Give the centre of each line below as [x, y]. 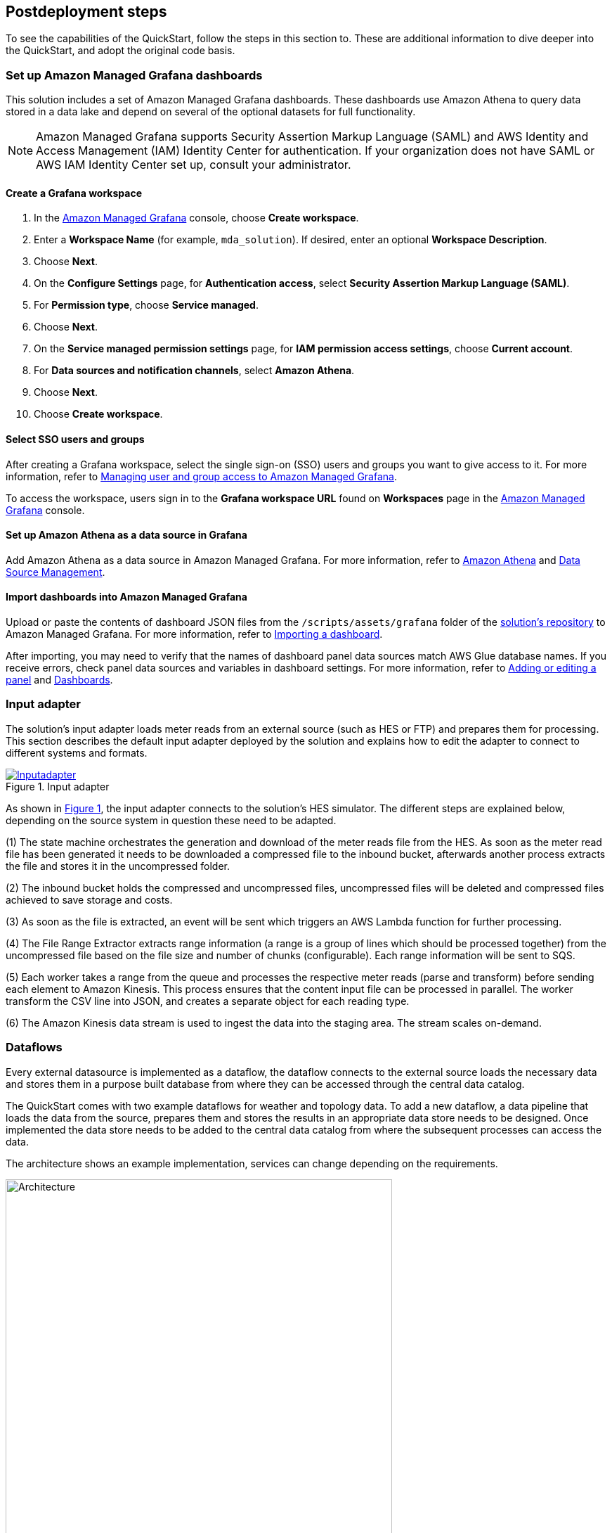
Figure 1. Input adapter [58, 786]
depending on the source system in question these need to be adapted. [171, 820]
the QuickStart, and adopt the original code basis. [121, 51]
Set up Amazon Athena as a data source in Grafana [126, 535]
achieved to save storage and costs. [89, 899]
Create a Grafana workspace [74, 193]
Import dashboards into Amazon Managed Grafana [126, 597]
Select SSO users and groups [75, 439]
